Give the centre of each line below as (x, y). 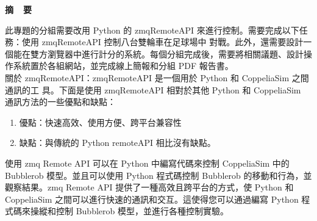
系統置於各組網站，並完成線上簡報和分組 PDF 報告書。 (123, 66)
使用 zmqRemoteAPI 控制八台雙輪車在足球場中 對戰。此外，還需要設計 (162, 42)
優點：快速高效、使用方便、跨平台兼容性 (100, 122)
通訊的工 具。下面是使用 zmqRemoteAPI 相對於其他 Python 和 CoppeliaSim (153, 89)
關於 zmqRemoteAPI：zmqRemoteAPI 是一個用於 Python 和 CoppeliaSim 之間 (157, 77)
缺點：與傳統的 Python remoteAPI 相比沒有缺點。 (117, 143)
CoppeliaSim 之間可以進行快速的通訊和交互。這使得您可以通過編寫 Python (152, 199)
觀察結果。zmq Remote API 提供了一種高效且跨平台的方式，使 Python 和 (149, 187)
